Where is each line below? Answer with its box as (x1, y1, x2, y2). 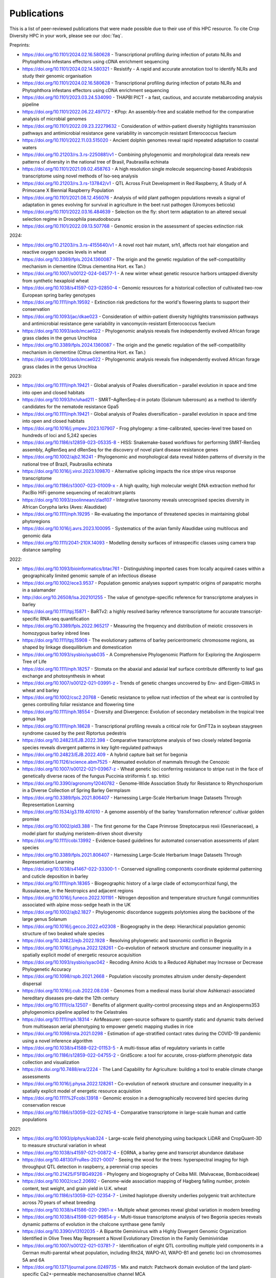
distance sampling (22, 547, 61, 553)
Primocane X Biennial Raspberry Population (22, 187, 114, 194)
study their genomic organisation (22, 73, 92, 79)
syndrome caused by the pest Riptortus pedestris (22, 730, 127, 736)
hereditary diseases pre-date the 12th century (22, 995, 119, 1001)
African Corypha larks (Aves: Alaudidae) (22, 504, 107, 510)
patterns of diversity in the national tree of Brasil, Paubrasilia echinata (22, 158, 169, 165)
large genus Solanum (22, 916, 67, 922)
